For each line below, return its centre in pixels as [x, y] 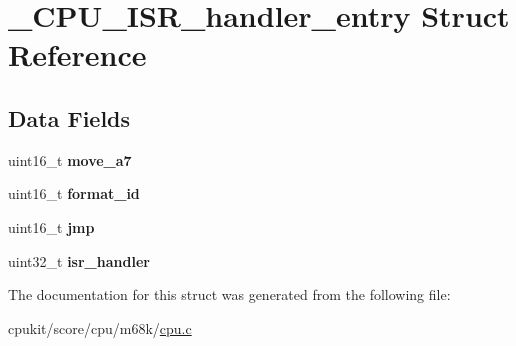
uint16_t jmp [51, 226]
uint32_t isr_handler [79, 260]
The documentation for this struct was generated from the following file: [229, 294]
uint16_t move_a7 [70, 159]
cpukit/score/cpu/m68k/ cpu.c [100, 327]
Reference [77, 54]
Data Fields [69, 117]
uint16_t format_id [74, 193]
